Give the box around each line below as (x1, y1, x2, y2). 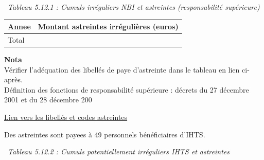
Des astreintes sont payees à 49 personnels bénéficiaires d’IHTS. (4, 129, 205, 139)
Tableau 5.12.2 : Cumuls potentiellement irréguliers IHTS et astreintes (8, 146, 230, 157)
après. (4, 74, 23, 85)
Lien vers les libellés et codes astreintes (4, 112, 128, 122)
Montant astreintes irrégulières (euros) (38, 21, 179, 32)
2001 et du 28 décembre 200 (4, 94, 92, 105)
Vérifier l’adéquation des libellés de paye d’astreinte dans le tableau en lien (4, 64, 240, 75)
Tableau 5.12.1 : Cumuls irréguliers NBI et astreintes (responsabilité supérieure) (8, 2, 260, 12)
